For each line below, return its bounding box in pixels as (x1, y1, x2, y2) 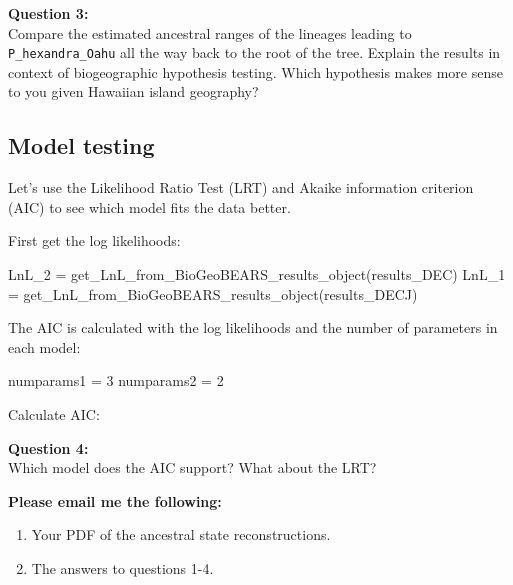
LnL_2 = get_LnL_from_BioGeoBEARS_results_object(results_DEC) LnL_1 (8, 264, 506, 285)
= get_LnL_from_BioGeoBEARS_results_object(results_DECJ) (8, 283, 418, 304)
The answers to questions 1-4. (31, 557, 214, 578)
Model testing (8, 130, 155, 161)
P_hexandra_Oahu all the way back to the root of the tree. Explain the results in (8, 42, 501, 63)
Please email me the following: (8, 490, 222, 511)
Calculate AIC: (8, 403, 100, 424)
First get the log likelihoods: (8, 230, 181, 251)
